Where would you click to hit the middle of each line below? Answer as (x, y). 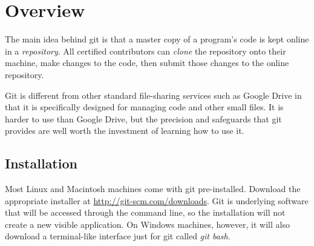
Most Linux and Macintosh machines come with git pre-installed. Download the (153, 189)
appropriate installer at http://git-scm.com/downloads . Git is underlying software (157, 200)
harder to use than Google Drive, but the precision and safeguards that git (143, 118)
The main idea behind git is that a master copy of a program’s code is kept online (157, 39)
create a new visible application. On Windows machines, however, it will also (147, 224)
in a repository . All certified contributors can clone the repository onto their (146, 51)
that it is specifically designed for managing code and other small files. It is (144, 107)
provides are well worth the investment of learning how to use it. (125, 131)
